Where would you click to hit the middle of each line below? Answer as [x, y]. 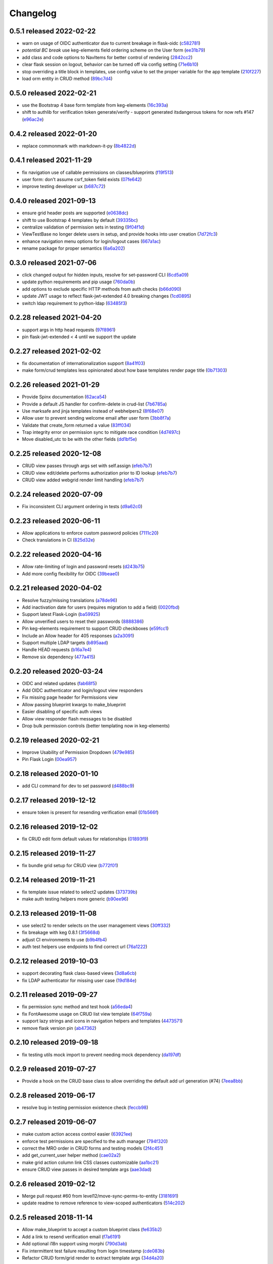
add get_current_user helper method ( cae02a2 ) [71, 1155]
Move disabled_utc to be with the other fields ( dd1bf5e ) [80, 439]
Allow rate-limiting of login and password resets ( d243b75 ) [83, 567]
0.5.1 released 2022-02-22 [53, 31]
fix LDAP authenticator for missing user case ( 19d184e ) [79, 980]
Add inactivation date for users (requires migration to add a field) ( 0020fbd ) [101, 607]
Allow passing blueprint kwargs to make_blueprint [74, 704]
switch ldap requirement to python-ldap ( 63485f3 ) [75, 303]
